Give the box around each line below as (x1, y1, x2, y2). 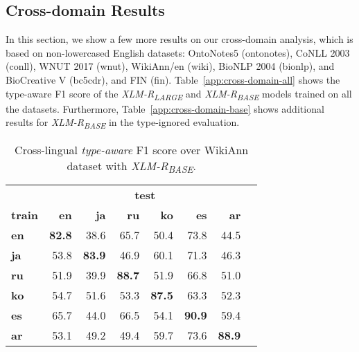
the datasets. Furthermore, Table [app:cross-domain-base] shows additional (6, 101, 324, 115)
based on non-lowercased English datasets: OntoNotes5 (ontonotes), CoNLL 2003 (6, 45, 350, 59)
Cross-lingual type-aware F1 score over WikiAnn (15, 142, 249, 158)
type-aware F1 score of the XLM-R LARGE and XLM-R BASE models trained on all (6, 86, 352, 102)
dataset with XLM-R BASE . (67, 158, 196, 176)
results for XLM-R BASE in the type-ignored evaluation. (6, 115, 240, 131)
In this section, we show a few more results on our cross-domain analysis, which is (6, 32, 353, 46)
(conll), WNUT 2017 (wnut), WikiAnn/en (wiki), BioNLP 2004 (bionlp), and (6, 59, 335, 73)
